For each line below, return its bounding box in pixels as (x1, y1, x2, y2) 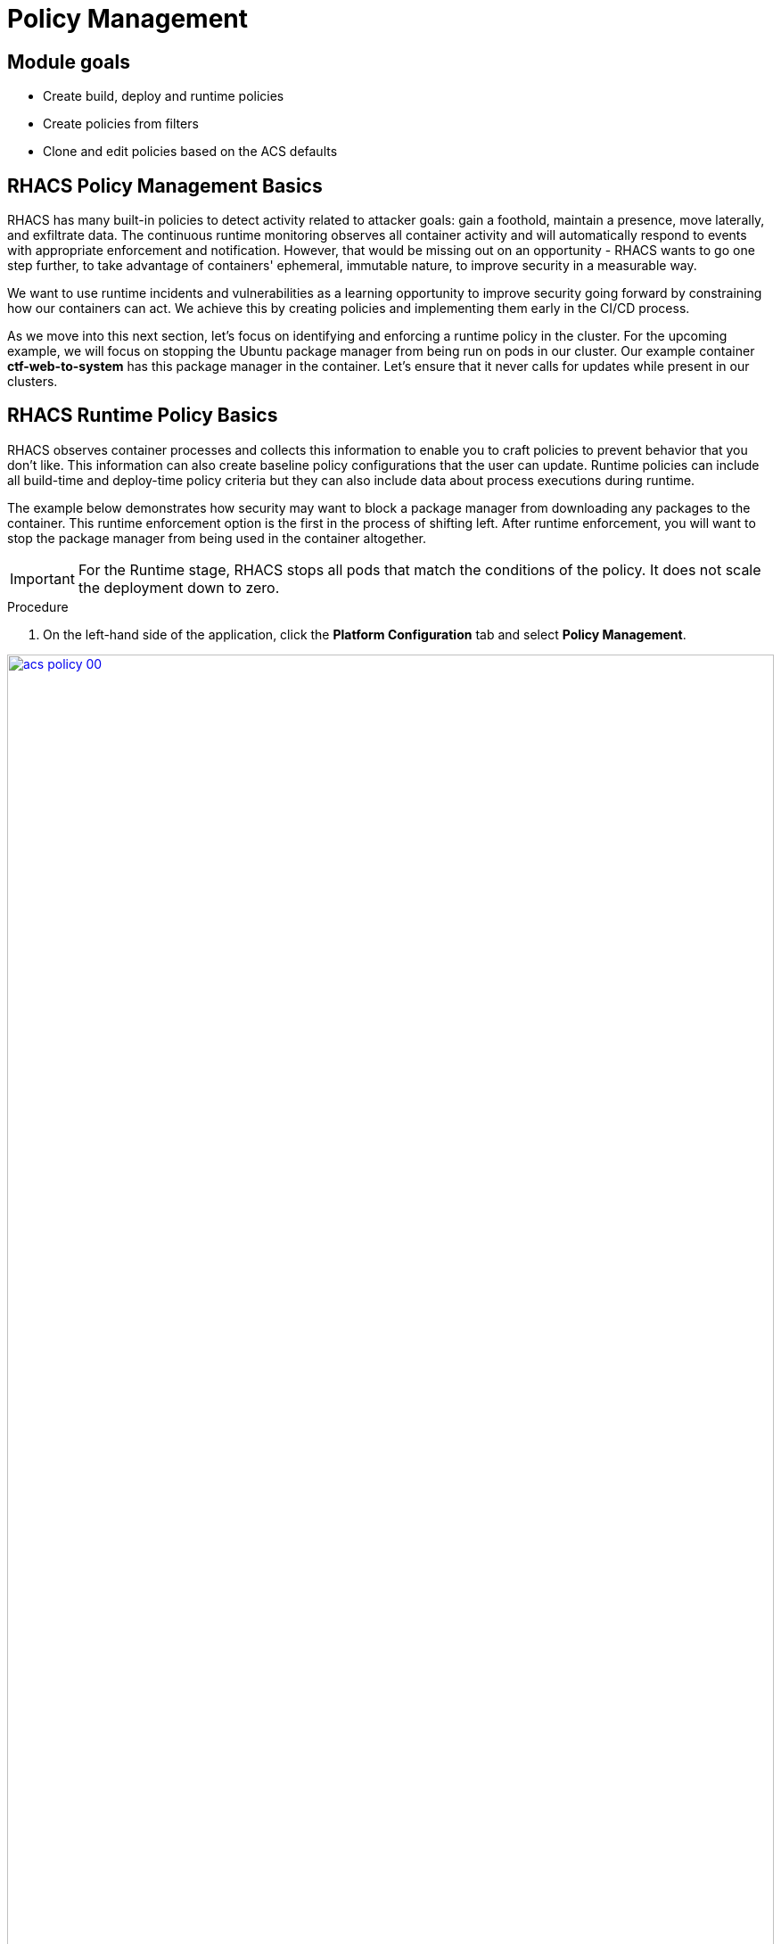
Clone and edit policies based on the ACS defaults (43, 144, 338, 160)
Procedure (7, 598, 69, 614)
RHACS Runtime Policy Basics (7, 404, 278, 427)
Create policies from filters (43, 116, 199, 132)
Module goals (7, 50, 130, 73)
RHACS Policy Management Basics (7, 174, 323, 197)
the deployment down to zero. (78, 578, 280, 597)
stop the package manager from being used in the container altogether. (7, 530, 427, 546)
